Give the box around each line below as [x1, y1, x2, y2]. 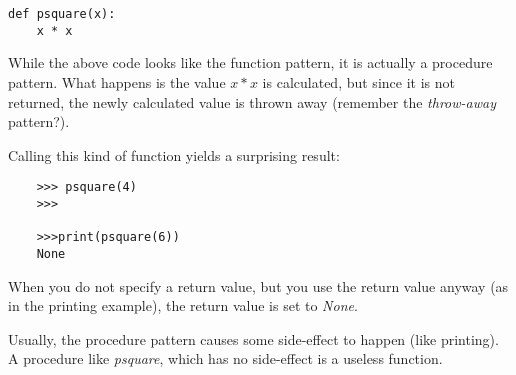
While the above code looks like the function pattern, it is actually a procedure [8, 52, 493, 73]
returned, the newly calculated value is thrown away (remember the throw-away [8, 91, 496, 112]
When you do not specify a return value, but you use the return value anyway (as [8, 275, 509, 296]
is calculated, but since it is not [262, 71, 455, 92]
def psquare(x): [8, 7, 116, 21]
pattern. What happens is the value [8, 71, 226, 92]
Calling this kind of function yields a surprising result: [8, 144, 340, 165]
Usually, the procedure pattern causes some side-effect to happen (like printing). [8, 328, 499, 349]
